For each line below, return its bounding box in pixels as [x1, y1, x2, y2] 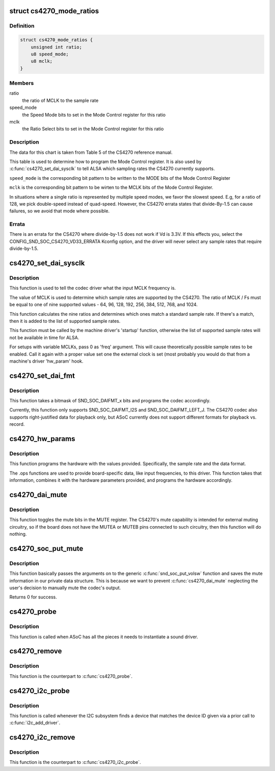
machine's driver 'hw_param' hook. [9, 358, 84, 364]
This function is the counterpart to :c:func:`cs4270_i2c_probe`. [9, 759, 141, 765]
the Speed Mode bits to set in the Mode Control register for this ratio [22, 112, 166, 118]
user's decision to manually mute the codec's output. [9, 585, 121, 591]
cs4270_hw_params [9, 434, 75, 443]
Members [9, 79, 34, 87]
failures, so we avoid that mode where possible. [9, 208, 109, 214]
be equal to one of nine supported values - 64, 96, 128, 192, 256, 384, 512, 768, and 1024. [9, 301, 198, 308]
